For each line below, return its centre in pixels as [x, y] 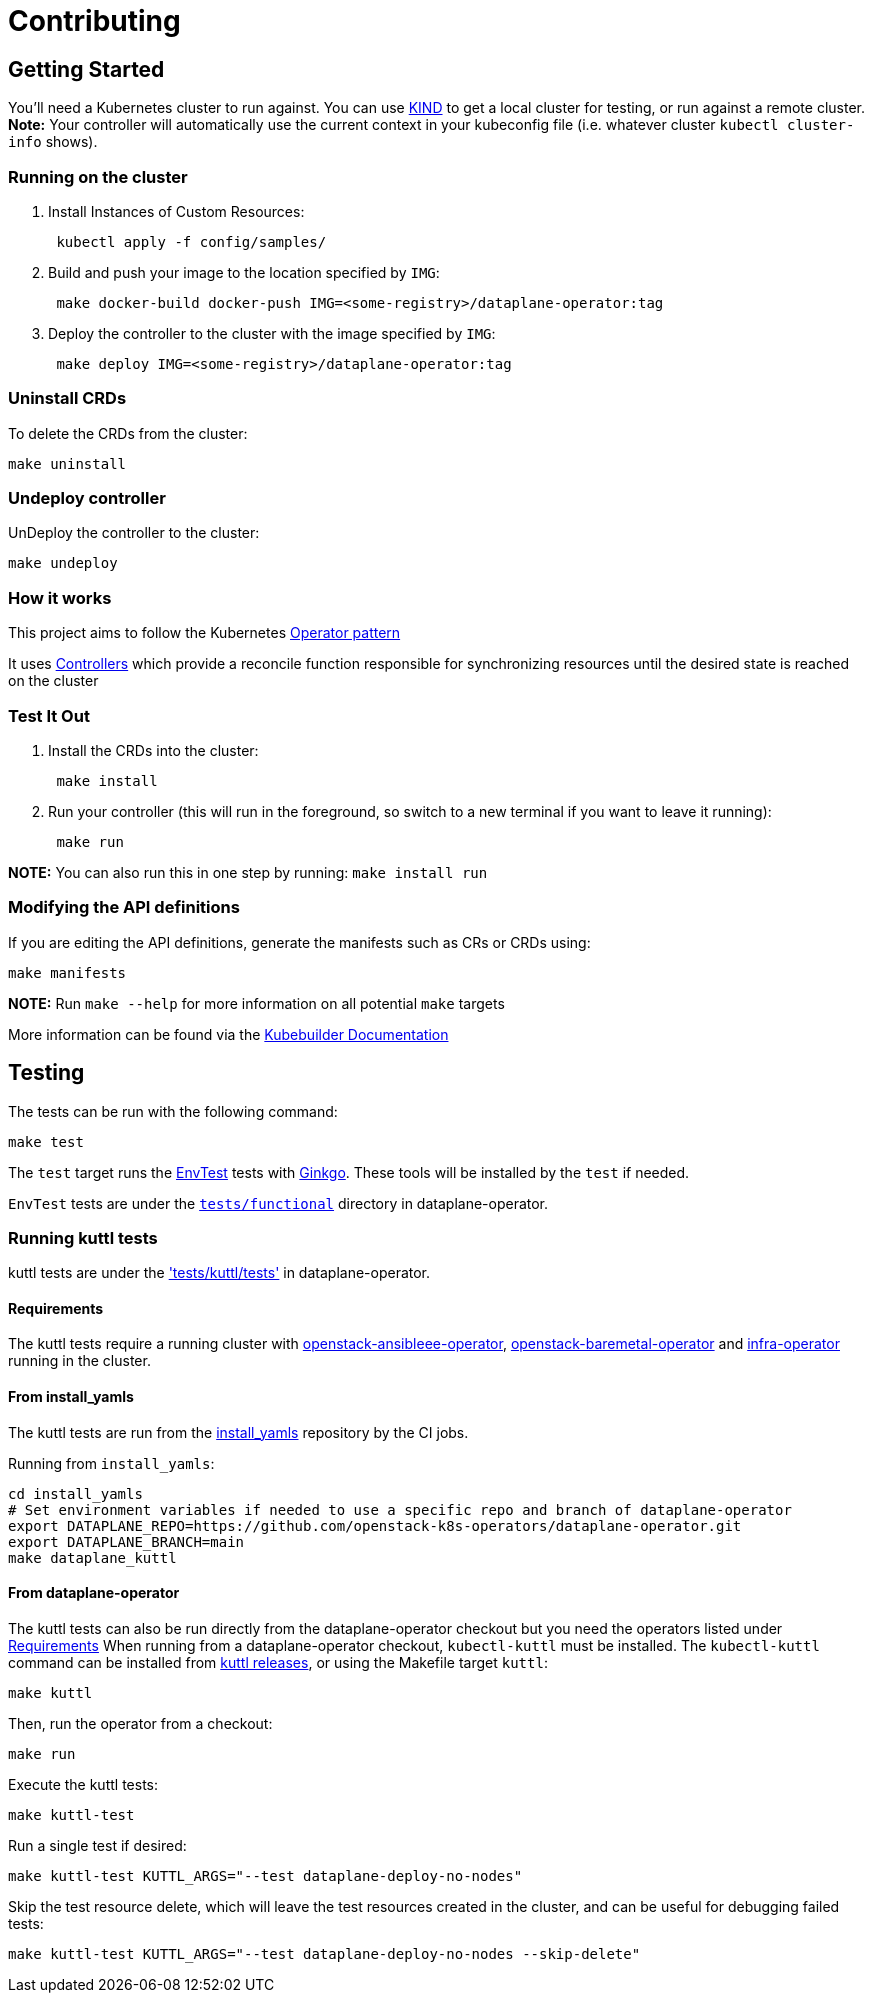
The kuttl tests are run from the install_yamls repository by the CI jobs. [238, 1432]
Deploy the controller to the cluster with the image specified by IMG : [272, 333]
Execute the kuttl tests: [83, 1784]
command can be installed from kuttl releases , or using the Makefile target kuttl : [278, 1662]
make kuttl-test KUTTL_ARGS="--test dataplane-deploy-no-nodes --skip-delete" [324, 1953]
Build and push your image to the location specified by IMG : [244, 272]
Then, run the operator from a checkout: [140, 1723]
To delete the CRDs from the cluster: [128, 433]
